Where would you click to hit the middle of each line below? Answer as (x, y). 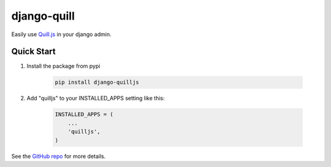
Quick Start (33, 52)
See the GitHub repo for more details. (59, 156)
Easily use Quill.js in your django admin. (61, 34)
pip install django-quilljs (97, 82)
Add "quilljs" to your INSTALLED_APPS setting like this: (96, 98)
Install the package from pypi (63, 66)
